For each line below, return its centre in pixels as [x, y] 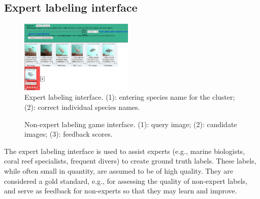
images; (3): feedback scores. [69, 134]
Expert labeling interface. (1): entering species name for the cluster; [130, 97]
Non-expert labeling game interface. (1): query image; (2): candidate [131, 124]
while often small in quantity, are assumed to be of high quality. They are [119, 170]
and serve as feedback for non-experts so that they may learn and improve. [121, 191]
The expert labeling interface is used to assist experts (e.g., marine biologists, [125, 151]
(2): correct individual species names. [82, 107]
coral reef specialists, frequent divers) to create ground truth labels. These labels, [130, 161]
